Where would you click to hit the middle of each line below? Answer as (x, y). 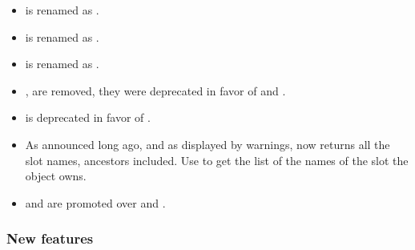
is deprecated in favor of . (88, 117)
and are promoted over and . (95, 202)
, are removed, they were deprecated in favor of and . (155, 90)
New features (50, 238)
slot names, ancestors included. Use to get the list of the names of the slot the (217, 160)
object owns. (56, 176)
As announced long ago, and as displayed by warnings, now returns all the (207, 144)
